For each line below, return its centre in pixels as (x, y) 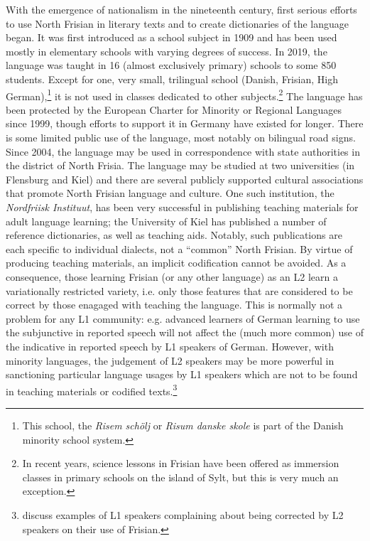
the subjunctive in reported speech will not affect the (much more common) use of (185, 332)
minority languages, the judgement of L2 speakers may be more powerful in (170, 360)
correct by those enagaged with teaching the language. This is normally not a (174, 305)
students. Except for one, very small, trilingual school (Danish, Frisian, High (172, 79)
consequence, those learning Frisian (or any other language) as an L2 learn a (172, 276)
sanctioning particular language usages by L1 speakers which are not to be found (182, 374)
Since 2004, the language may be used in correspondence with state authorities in (183, 151)
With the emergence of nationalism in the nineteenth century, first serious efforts (181, 9)
